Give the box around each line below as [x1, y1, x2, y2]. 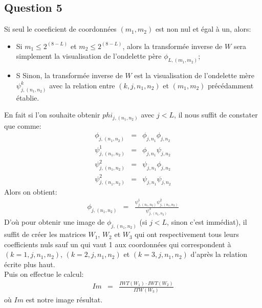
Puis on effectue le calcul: [4, 269, 84, 279]
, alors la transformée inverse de [122, 40, 223, 51]
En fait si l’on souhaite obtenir [4, 109, 100, 120]
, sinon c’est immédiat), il [167, 217, 247, 227]
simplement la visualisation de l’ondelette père [16, 51, 162, 61]
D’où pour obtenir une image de [4, 217, 105, 227]
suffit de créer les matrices [4, 229, 86, 240]
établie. [16, 92, 39, 103]
